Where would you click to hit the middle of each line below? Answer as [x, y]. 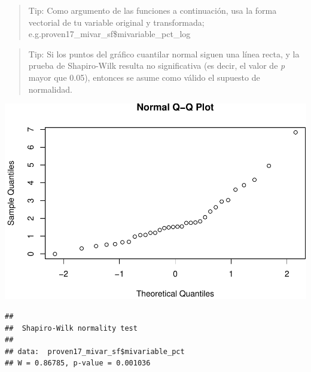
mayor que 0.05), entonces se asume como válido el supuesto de [144, 77]
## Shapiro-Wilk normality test [71, 328]
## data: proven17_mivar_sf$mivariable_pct [95, 351]
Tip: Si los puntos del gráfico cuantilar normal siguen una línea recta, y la [164, 54]
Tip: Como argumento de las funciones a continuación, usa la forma [153, 10]
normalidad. [50, 89]
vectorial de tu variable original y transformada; [116, 22]
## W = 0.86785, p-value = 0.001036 [78, 363]
